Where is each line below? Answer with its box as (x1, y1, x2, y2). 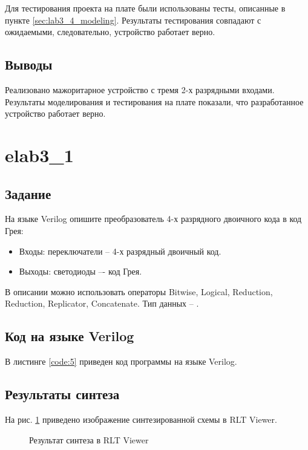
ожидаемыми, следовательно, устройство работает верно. (5, 25, 215, 38)
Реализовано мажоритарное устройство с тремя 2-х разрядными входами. (5, 83, 275, 96)
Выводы (5, 55, 53, 74)
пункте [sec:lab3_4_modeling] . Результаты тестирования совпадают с (5, 13, 261, 26)
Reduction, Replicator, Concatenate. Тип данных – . (5, 297, 199, 310)
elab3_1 (5, 142, 74, 167)
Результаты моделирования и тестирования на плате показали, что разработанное (5, 95, 304, 108)
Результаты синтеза (5, 385, 120, 403)
